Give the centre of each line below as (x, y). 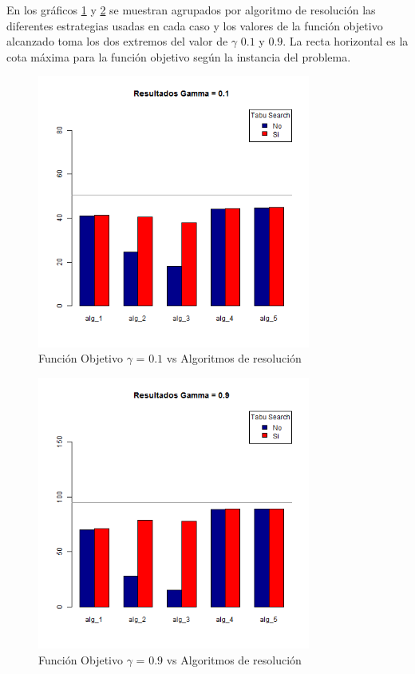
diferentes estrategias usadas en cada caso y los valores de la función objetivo (195, 25)
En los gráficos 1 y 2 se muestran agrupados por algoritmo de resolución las (191, 10)
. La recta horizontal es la (346, 41)
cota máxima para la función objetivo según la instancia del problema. (179, 56)
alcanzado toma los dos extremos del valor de (117, 41)
